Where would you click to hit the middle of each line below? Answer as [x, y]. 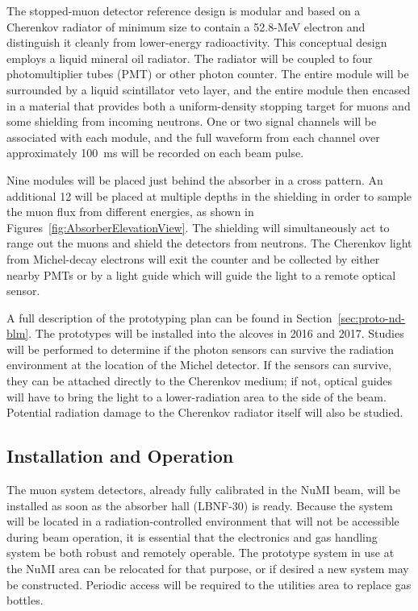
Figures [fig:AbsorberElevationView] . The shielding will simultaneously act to [198, 227]
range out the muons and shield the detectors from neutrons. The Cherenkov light [209, 243]
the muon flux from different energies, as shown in [130, 212]
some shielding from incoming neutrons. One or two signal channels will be [192, 121]
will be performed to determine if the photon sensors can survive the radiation [201, 349]
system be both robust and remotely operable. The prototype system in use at [201, 553]
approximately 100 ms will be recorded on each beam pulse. [155, 153]
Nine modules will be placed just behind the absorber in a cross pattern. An [195, 179]
